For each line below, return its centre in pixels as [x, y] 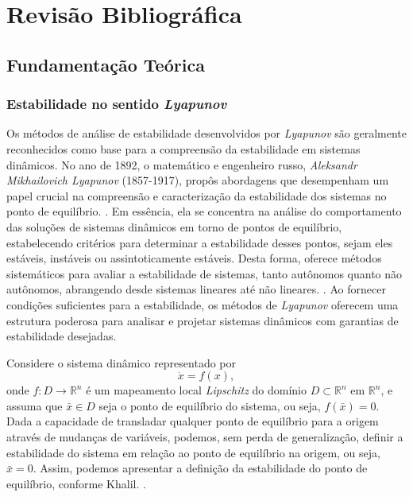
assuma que [35, 405]
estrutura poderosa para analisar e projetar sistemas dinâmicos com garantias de [203, 320]
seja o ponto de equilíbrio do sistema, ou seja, [210, 405]
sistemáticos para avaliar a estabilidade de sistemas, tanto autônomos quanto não [205, 273]
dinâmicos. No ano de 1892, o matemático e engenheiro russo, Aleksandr [182, 164]
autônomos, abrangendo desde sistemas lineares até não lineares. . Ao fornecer [196, 289]
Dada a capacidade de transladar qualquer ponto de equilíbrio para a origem [193, 421]
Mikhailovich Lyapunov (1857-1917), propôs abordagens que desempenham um [198, 180]
